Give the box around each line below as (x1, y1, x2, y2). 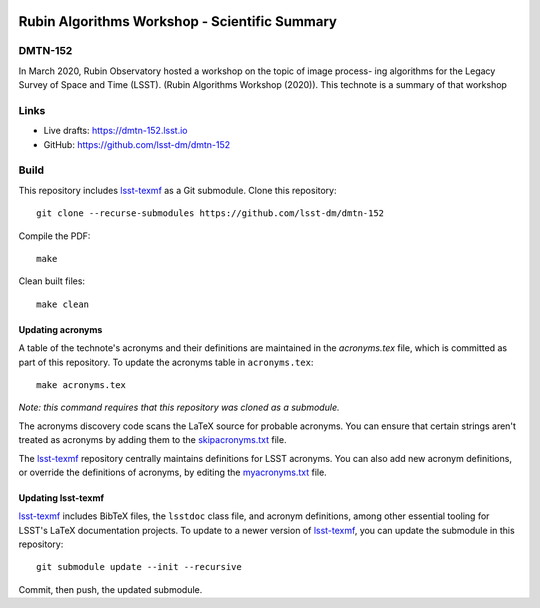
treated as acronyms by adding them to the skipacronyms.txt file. (18, 434, 287, 446)
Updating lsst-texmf (18, 491, 105, 504)
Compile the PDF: (18, 230, 91, 242)
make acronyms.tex (36, 379, 127, 390)
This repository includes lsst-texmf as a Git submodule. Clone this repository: (18, 184, 337, 196)
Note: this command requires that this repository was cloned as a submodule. (18, 401, 340, 414)
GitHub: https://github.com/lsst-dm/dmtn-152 (43, 138, 231, 150)
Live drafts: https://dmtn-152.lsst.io (43, 125, 189, 137)
